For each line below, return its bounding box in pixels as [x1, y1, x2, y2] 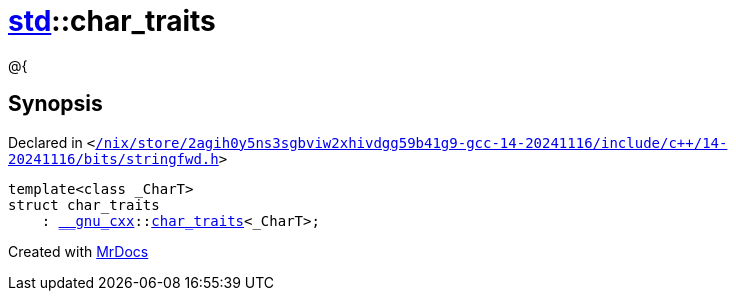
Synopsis [8, 91, 103, 117]
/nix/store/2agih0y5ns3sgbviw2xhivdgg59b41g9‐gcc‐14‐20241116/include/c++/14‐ [95, 134, 728, 151]
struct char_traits [8, 196, 160, 213]
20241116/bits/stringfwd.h [8, 150, 219, 167]
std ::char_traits [8, 4, 216, 38]
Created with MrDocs [8, 242, 149, 260]
